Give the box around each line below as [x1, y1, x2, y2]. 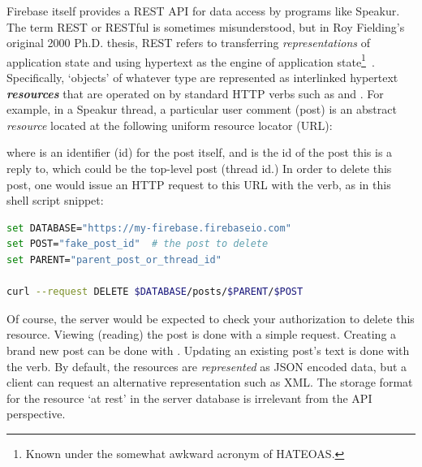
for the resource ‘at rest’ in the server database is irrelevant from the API [6, 389, 372, 406]
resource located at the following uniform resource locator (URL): [6, 116, 333, 133]
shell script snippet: [6, 192, 104, 209]
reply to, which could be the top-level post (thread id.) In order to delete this [6, 160, 392, 176]
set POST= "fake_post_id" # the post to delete [6, 238, 269, 250]
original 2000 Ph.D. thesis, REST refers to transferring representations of [6, 34, 370, 51]
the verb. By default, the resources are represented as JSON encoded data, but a [6, 357, 407, 374]
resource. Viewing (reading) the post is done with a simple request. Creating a [6, 326, 397, 343]
